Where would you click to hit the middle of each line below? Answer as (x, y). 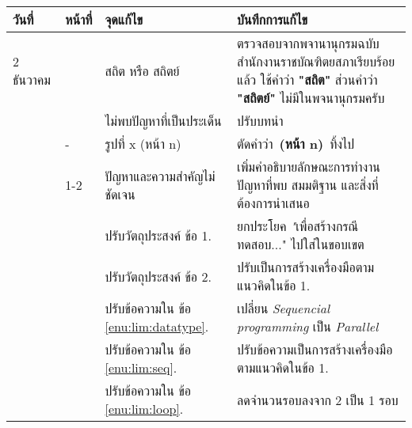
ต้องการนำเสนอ (273, 203)
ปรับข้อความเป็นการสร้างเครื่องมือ (315, 349)
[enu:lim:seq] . (141, 367)
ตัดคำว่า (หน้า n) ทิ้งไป (296, 144)
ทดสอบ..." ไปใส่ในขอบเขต (301, 244)
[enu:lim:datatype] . (157, 326)
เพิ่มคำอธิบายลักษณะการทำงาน (309, 167)
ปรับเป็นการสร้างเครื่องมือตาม (306, 267)
